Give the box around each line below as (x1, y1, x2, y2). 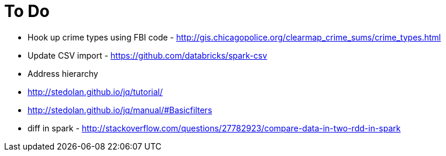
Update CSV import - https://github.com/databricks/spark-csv (28, 50, 267, 60)
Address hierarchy (28, 68, 98, 79)
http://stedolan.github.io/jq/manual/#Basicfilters (28, 104, 212, 115)
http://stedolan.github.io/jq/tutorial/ (28, 86, 163, 97)
